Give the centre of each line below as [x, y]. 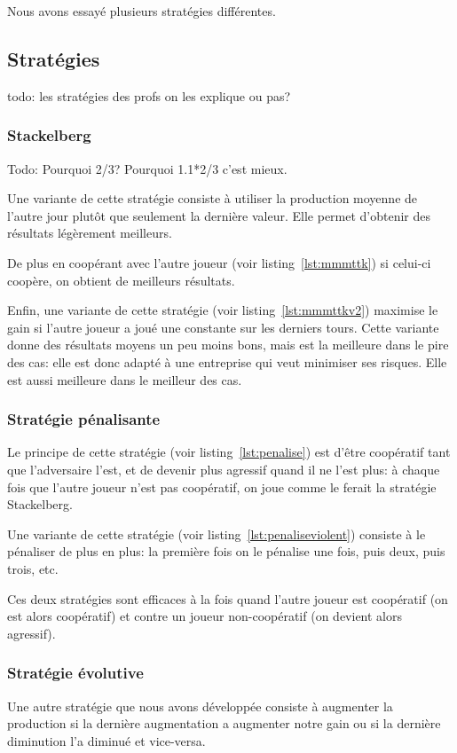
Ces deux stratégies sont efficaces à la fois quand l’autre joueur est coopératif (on [228, 598]
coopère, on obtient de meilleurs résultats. [121, 280]
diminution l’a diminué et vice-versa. [106, 740]
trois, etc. [33, 568]
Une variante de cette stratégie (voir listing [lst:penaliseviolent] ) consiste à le [217, 533]
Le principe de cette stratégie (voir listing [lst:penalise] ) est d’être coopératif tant [229, 452]
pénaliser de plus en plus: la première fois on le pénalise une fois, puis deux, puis [226, 551]
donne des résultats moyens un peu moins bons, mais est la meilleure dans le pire [228, 345]
